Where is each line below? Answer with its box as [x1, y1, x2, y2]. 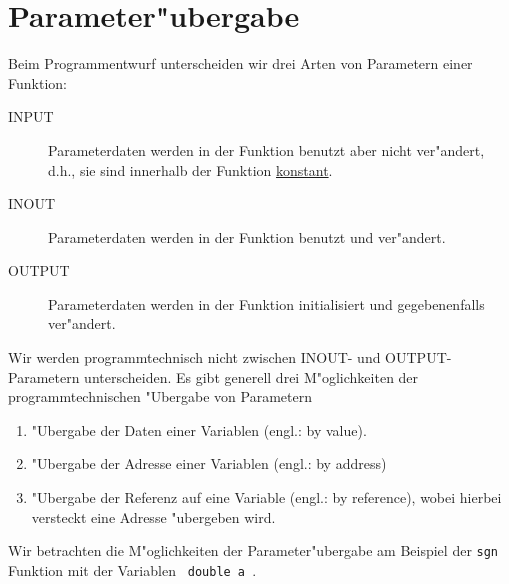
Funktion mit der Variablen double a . [8, 559, 257, 580]
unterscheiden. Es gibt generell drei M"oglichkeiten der [84, 366, 419, 387]
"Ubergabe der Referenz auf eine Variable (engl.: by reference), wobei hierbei [31, 487, 502, 508]
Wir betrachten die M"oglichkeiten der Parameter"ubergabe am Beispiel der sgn [8, 540, 499, 561]
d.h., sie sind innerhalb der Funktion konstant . [48, 159, 333, 180]
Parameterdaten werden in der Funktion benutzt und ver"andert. [48, 226, 446, 247]
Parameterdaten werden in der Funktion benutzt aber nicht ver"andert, [48, 139, 485, 160]
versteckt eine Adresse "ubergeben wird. [31, 506, 276, 527]
